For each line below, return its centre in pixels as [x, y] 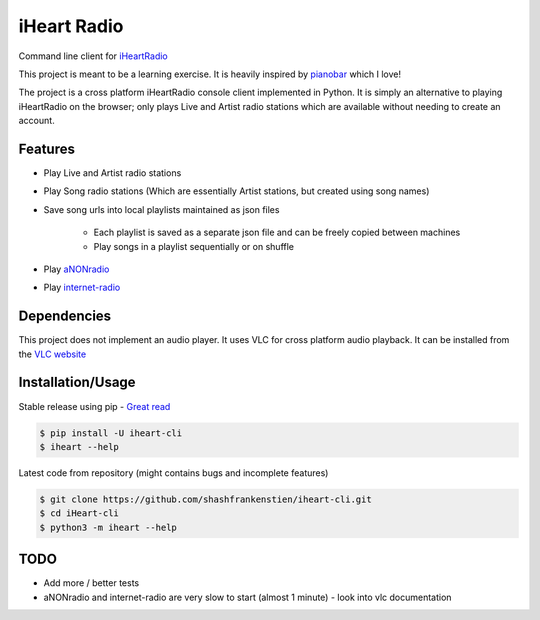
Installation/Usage [77, 382]
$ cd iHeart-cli [79, 513]
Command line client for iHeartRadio [93, 56]
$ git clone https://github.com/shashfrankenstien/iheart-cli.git [205, 499]
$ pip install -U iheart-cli [111, 433]
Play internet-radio [82, 287]
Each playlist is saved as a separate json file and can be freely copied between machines [277, 232]
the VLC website [52, 354]
